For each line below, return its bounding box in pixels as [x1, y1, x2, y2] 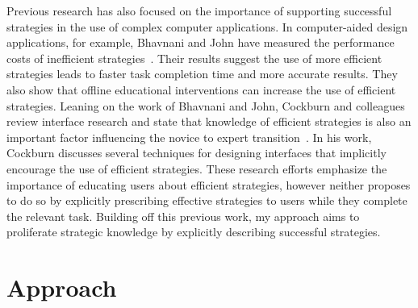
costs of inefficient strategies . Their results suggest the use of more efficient [6, 49, 382, 66]
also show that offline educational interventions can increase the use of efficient [6, 81, 396, 98]
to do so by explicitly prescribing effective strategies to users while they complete [6, 192, 408, 209]
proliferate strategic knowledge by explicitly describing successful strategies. [6, 223, 381, 240]
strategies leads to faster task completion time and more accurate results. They [6, 65, 398, 82]
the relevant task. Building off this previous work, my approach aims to [6, 207, 360, 224]
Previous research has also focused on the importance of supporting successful [6, 2, 392, 19]
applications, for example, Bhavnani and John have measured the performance [6, 34, 395, 51]
